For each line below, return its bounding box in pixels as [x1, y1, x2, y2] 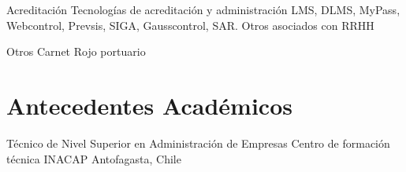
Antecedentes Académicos [6, 89, 292, 121]
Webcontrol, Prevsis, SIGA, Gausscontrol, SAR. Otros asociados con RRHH [6, 16, 374, 33]
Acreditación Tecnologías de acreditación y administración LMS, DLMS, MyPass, [6, 2, 400, 17]
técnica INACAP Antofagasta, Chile [6, 150, 181, 167]
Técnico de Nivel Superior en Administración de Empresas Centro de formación [6, 134, 390, 151]
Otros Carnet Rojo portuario [6, 43, 146, 60]
